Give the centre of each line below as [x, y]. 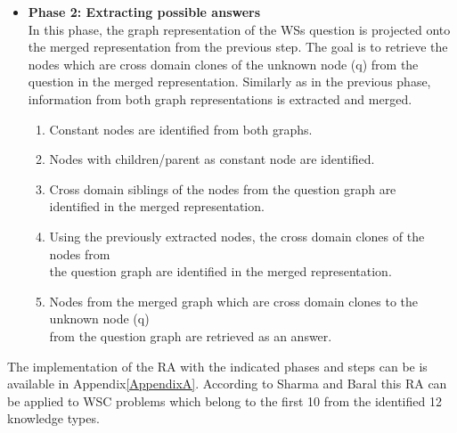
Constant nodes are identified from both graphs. [181, 129]
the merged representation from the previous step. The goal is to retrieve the [238, 47]
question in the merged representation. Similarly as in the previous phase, [229, 82]
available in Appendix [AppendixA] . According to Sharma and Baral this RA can [227, 384]
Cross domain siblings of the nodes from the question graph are [223, 188]
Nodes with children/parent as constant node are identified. [212, 159]
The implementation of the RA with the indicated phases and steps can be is [217, 366]
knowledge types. [53, 418]
